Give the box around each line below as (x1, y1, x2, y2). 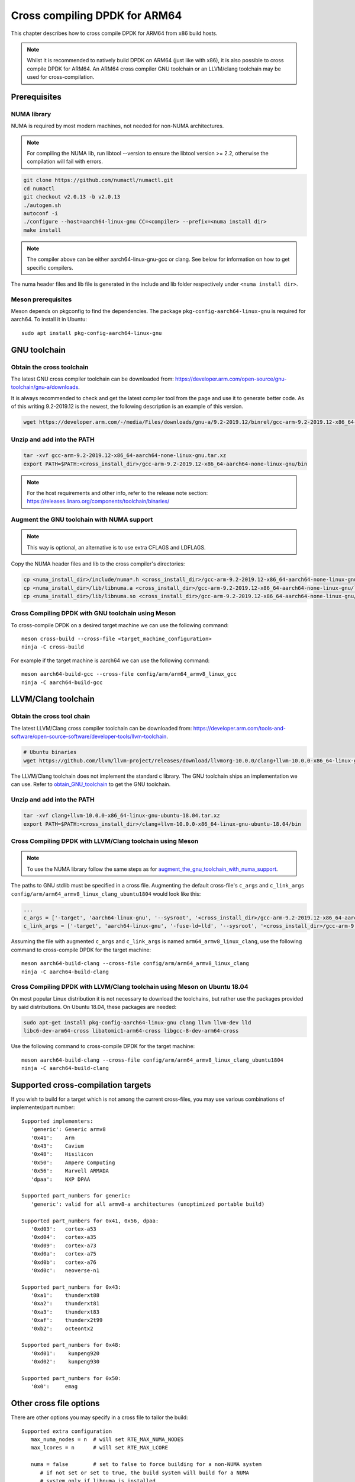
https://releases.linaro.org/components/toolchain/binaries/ (27, 498, 170, 505)
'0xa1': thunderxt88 (30, 1292, 100, 1299)
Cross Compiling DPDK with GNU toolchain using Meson (11, 609, 176, 618)
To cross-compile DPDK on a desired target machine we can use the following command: (11, 621, 229, 628)
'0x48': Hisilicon (30, 1151, 93, 1158)
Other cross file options (11, 1398, 100, 1408)
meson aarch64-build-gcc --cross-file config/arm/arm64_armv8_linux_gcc (21, 670, 237, 678)
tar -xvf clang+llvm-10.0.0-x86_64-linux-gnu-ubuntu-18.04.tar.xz (23, 812, 220, 819)
